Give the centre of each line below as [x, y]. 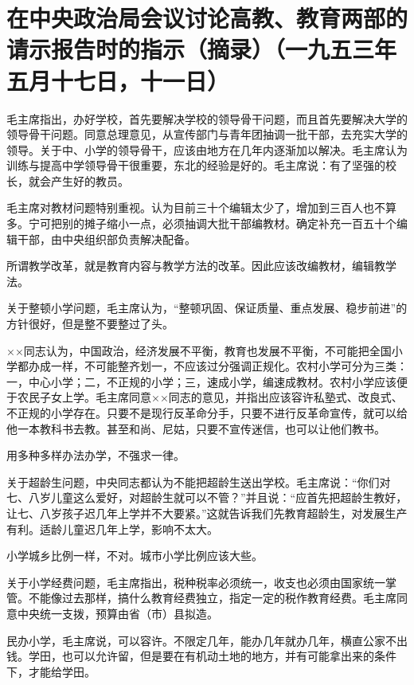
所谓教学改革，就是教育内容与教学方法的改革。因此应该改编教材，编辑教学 [201, 266]
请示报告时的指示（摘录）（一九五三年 [202, 49]
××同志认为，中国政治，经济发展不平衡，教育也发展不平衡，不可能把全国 [199, 350]
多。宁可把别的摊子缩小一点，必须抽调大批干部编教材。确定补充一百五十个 [201, 223]
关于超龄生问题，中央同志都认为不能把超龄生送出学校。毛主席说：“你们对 [199, 481]
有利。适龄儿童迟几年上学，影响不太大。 [112, 528]
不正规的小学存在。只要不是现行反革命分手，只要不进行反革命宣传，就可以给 [207, 413]
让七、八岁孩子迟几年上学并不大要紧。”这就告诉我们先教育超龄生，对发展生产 [207, 513]
